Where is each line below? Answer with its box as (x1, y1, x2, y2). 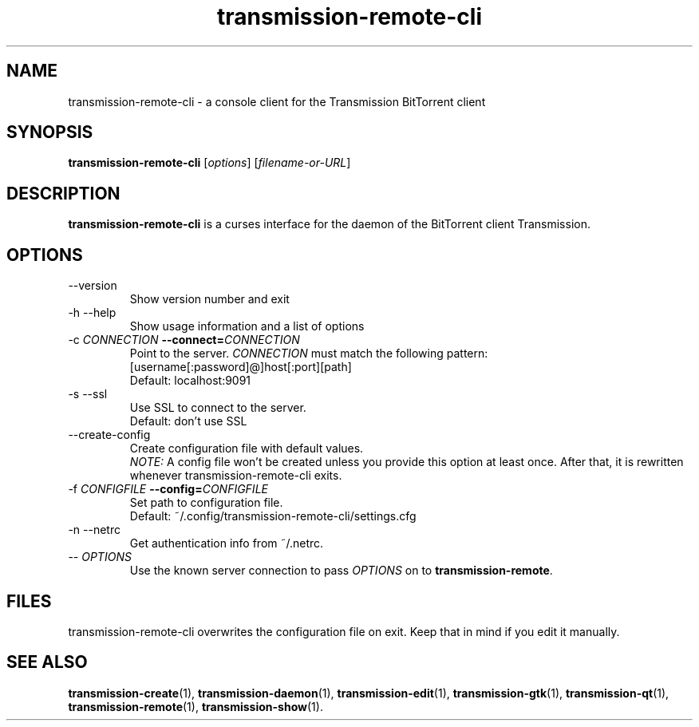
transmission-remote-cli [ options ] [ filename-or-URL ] (68, 156, 351, 170)
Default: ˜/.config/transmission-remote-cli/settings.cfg (129, 509, 417, 524)
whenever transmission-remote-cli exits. (129, 468, 342, 483)
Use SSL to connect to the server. (129, 401, 306, 415)
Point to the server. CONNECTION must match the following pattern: (129, 346, 488, 361)
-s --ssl (68, 387, 108, 401)
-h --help (68, 306, 116, 320)
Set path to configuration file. (129, 496, 283, 510)
